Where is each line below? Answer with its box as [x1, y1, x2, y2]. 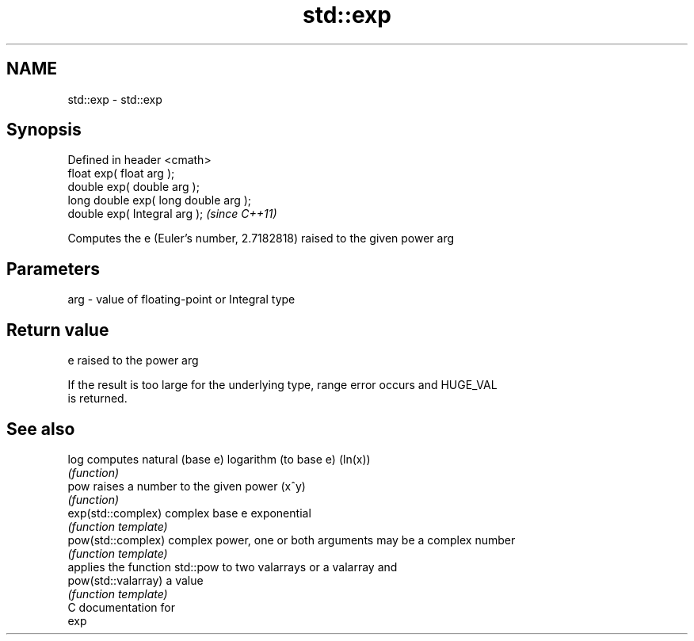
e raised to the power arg [67, 353, 199, 368]
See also [6, 418, 75, 439]
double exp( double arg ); [67, 180, 200, 194]
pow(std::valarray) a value [67, 573, 204, 587]
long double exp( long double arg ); [67, 193, 252, 208]
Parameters [6, 258, 100, 279]
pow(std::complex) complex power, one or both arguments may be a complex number [67, 532, 516, 547]
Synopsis [6, 120, 82, 140]
